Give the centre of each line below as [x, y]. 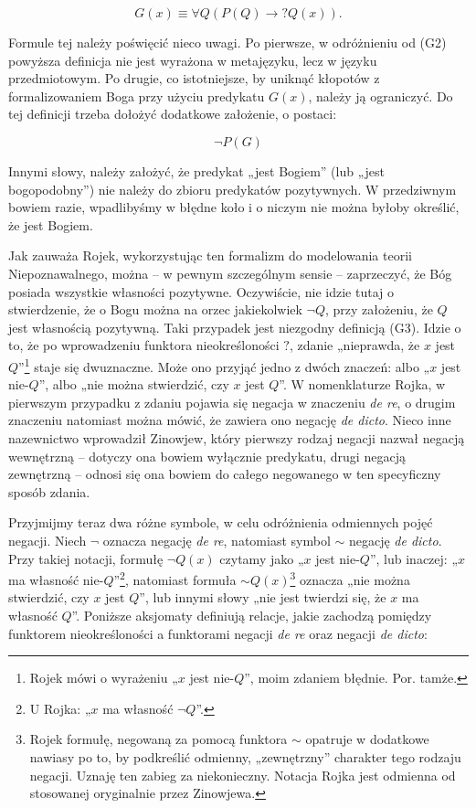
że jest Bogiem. [51, 224]
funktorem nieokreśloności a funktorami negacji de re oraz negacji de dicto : [218, 633]
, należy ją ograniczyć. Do [381, 96]
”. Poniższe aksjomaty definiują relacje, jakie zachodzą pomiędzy [252, 615]
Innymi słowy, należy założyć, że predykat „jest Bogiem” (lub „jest [196, 170]
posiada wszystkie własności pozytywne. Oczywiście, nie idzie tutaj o [201, 291]
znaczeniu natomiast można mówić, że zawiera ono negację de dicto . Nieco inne [230, 420]
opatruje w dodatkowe [367, 739]
